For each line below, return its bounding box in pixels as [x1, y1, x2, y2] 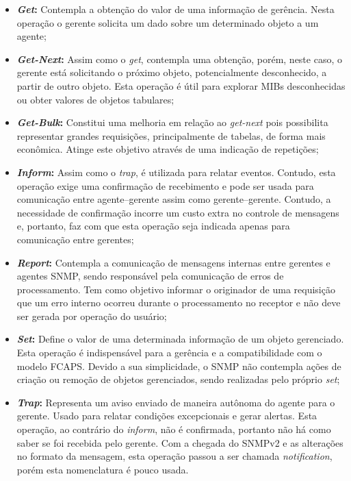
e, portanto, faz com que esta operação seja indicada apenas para [16, 219, 290, 233]
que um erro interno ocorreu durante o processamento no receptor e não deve [16, 295, 341, 310]
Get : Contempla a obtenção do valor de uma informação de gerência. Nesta [16, 2, 335, 16]
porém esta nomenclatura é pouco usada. [16, 462, 189, 476]
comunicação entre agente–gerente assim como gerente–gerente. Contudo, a [16, 192, 331, 206]
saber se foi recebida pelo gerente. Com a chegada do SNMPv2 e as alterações [16, 435, 343, 449]
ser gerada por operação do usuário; [16, 308, 167, 323]
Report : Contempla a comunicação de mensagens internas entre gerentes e [16, 255, 330, 269]
